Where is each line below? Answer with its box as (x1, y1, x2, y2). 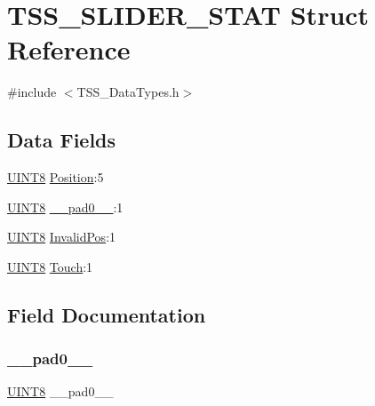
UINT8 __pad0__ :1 (7, 197, 124, 216)
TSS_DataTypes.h (76, 83, 180, 101)
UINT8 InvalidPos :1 (7, 227, 116, 246)
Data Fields (7, 126, 116, 154)
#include (7, 83, 57, 101)
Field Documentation (7, 300, 206, 328)
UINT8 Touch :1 (7, 257, 93, 275)
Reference (7, 31, 131, 68)
